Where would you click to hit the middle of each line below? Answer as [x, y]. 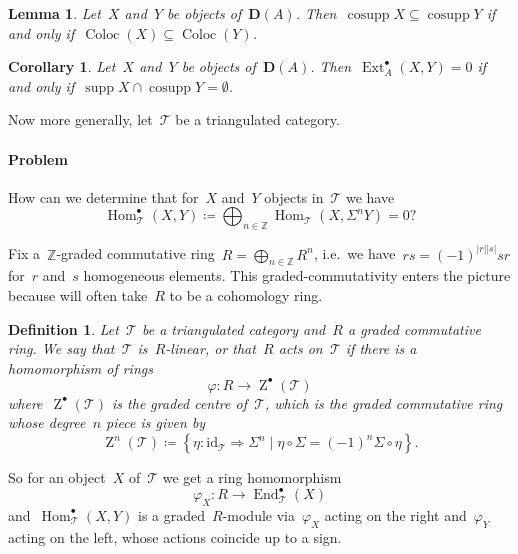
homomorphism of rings [80, 367]
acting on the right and [395, 514]
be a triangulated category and [233, 328]
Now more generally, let [80, 119]
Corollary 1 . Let [62, 66]
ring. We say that [61, 348]
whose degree [47, 422]
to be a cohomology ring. [246, 294]
